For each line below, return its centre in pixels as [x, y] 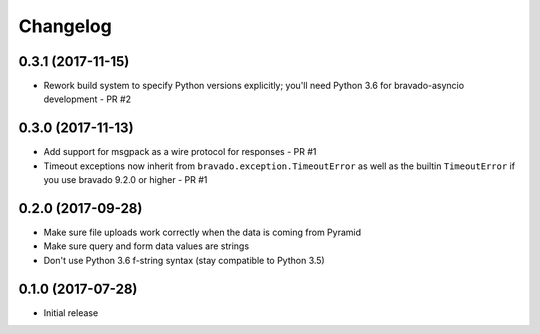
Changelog [65, 26]
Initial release [71, 312]
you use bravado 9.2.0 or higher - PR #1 [125, 180]
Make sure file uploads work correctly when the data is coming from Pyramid [202, 232]
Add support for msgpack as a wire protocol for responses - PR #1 [180, 152]
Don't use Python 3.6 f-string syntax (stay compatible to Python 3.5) [184, 260]
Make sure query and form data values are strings [146, 246]
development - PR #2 [87, 99]
